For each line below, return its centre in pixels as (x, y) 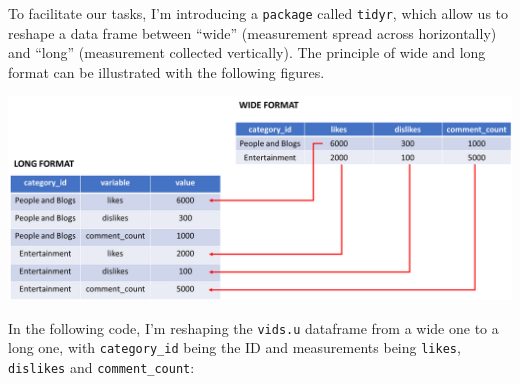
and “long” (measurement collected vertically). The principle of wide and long (247, 52)
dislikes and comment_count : (101, 367)
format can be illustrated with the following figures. (166, 71)
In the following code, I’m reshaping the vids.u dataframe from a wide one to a (253, 327)
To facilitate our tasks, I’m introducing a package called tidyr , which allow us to (258, 13)
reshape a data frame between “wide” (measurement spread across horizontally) (252, 32)
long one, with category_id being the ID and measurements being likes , (234, 347)
